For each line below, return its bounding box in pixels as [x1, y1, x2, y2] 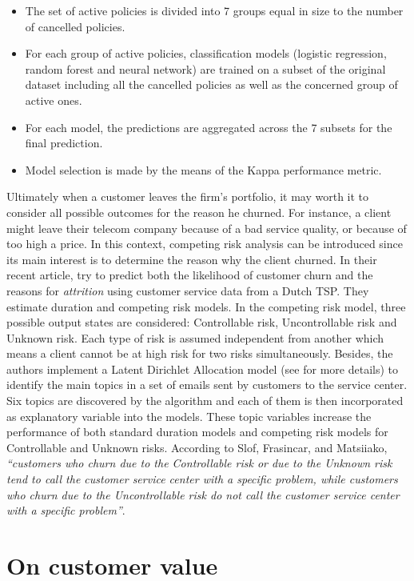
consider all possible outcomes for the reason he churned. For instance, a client [6, 203, 392, 220]
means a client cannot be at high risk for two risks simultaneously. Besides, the [6, 345, 393, 362]
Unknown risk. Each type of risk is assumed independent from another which [6, 329, 384, 346]
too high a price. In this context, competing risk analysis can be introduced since [6, 235, 403, 252]
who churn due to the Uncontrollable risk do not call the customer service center [6, 486, 400, 503]
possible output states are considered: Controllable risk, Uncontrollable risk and [6, 314, 397, 331]
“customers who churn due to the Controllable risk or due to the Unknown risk [6, 455, 392, 471]
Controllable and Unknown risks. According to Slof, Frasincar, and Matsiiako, [6, 439, 388, 455]
